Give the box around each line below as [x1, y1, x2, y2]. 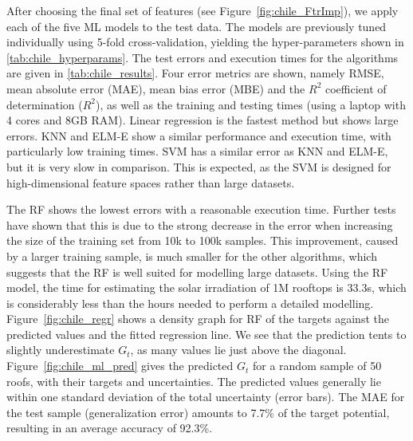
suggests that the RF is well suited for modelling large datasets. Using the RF [6, 263, 388, 280]
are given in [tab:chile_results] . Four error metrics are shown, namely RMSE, [6, 65, 384, 81]
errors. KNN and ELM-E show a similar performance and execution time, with [6, 127, 391, 144]
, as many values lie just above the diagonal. [130, 341, 347, 358]
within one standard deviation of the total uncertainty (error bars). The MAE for [6, 388, 405, 405]
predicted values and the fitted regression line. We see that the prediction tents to [6, 325, 407, 342]
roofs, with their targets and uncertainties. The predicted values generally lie [6, 372, 381, 389]
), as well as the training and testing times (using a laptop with [96, 96, 406, 112]
